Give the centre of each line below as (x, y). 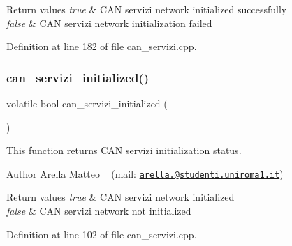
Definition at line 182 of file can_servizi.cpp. (102, 46)
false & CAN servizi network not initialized (99, 211)
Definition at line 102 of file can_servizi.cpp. (102, 234)
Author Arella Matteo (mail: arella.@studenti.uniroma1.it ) (145, 173)
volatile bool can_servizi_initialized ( (87, 103)
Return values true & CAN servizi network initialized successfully (147, 9)
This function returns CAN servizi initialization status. (124, 150)
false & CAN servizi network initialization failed (109, 23)
